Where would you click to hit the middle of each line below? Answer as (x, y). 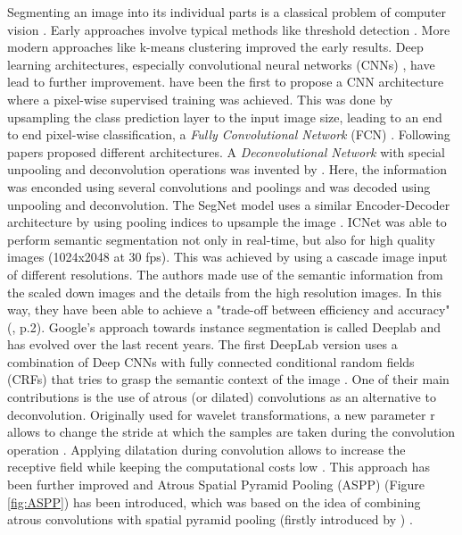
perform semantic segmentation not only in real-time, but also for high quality (221, 239)
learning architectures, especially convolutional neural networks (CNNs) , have (221, 64)
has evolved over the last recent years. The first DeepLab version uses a (202, 344)
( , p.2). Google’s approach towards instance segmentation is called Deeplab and (224, 326)
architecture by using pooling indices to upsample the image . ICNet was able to (227, 222)
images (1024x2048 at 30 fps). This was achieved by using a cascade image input (227, 257)
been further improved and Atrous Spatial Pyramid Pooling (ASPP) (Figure (216, 485)
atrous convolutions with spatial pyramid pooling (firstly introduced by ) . (210, 519)
